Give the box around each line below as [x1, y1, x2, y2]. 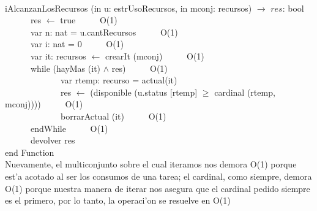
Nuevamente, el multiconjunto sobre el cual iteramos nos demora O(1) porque [5, 158, 297, 171]
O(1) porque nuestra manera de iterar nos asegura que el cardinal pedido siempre [5, 182, 310, 194]
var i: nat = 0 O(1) [30, 37, 124, 50]
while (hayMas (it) [30, 61, 101, 74]
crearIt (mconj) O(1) [105, 49, 204, 62]
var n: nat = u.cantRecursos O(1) [30, 25, 178, 38]
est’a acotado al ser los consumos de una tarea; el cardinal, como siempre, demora [5, 169, 312, 182]
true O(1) [60, 13, 117, 26]
